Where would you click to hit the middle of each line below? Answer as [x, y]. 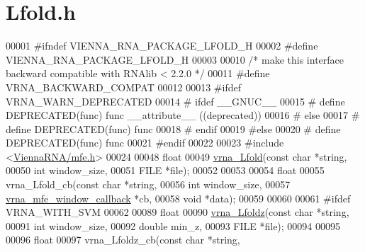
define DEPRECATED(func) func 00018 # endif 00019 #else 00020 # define [173, 128]
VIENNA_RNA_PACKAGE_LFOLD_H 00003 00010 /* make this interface [175, 59]
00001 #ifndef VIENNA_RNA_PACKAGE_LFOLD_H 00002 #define [162, 46]
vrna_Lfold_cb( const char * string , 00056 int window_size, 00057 [148, 184]
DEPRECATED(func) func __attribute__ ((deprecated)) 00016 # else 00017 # [183, 115]
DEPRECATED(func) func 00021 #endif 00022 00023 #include [145, 143]
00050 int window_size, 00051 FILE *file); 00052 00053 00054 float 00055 [165, 170]
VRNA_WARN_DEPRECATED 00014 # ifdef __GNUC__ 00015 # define [175, 101]
